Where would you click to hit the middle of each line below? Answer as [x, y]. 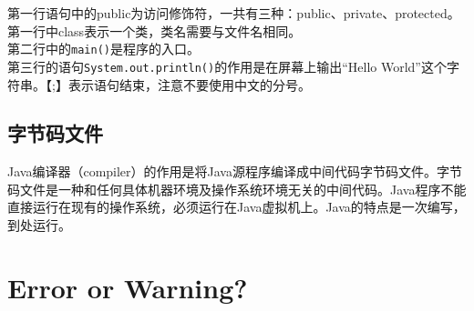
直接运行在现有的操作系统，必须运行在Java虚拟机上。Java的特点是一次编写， [237, 207]
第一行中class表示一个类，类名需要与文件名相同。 [155, 30]
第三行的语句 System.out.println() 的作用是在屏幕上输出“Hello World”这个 [227, 66]
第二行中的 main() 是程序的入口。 [103, 49]
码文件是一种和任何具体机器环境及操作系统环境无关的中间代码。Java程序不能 [237, 189]
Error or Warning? [128, 287]
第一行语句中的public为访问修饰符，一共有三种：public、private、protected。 [234, 13]
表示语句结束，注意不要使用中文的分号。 [189, 84]
